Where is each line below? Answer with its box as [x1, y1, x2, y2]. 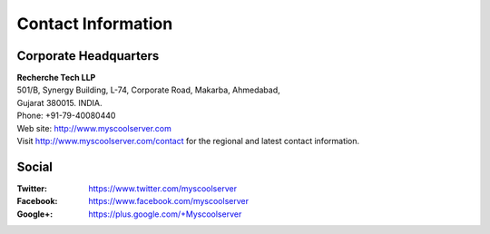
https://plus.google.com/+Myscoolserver [88, 209, 242, 219]
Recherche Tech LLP [16, 73, 96, 83]
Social [16, 159, 54, 174]
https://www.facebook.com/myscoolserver [88, 196, 250, 207]
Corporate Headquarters [16, 48, 160, 63]
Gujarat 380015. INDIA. [16, 97, 103, 108]
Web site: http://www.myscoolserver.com [16, 122, 172, 133]
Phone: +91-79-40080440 [16, 110, 116, 122]
